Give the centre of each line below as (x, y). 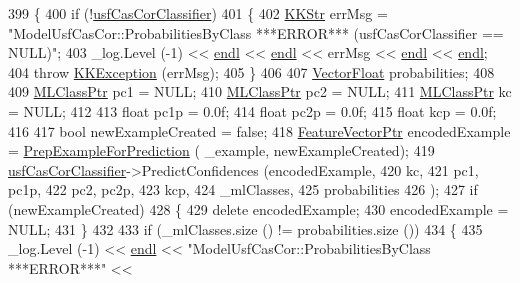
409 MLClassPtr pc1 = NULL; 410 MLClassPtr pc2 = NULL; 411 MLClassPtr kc (260, 91)
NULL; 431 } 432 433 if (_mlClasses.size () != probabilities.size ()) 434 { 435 (245, 228)
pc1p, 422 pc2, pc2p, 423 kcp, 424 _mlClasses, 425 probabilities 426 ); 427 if (243, 189)
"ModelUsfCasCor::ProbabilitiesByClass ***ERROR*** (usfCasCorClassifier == (256, 32)
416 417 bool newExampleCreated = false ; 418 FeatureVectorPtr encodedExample (259, 130)
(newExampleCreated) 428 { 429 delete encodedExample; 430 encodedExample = (258, 208)
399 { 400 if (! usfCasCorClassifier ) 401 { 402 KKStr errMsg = (198, 13)
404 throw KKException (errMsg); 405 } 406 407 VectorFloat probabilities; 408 (251, 71)
